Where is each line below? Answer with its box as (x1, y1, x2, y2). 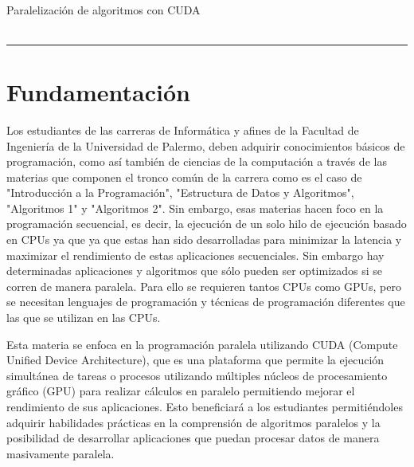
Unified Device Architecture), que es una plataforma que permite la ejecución (6, 351, 385, 368)
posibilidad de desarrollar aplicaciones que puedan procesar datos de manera (6, 430, 380, 446)
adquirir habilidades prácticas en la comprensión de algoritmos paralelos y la (6, 414, 381, 430)
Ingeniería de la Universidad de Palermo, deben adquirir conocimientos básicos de (6, 137, 405, 154)
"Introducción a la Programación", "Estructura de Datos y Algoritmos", (6, 184, 354, 201)
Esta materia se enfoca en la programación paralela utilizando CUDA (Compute (6, 336, 398, 352)
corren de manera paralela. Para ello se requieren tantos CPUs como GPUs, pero (6, 277, 401, 294)
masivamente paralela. (6, 445, 115, 461)
